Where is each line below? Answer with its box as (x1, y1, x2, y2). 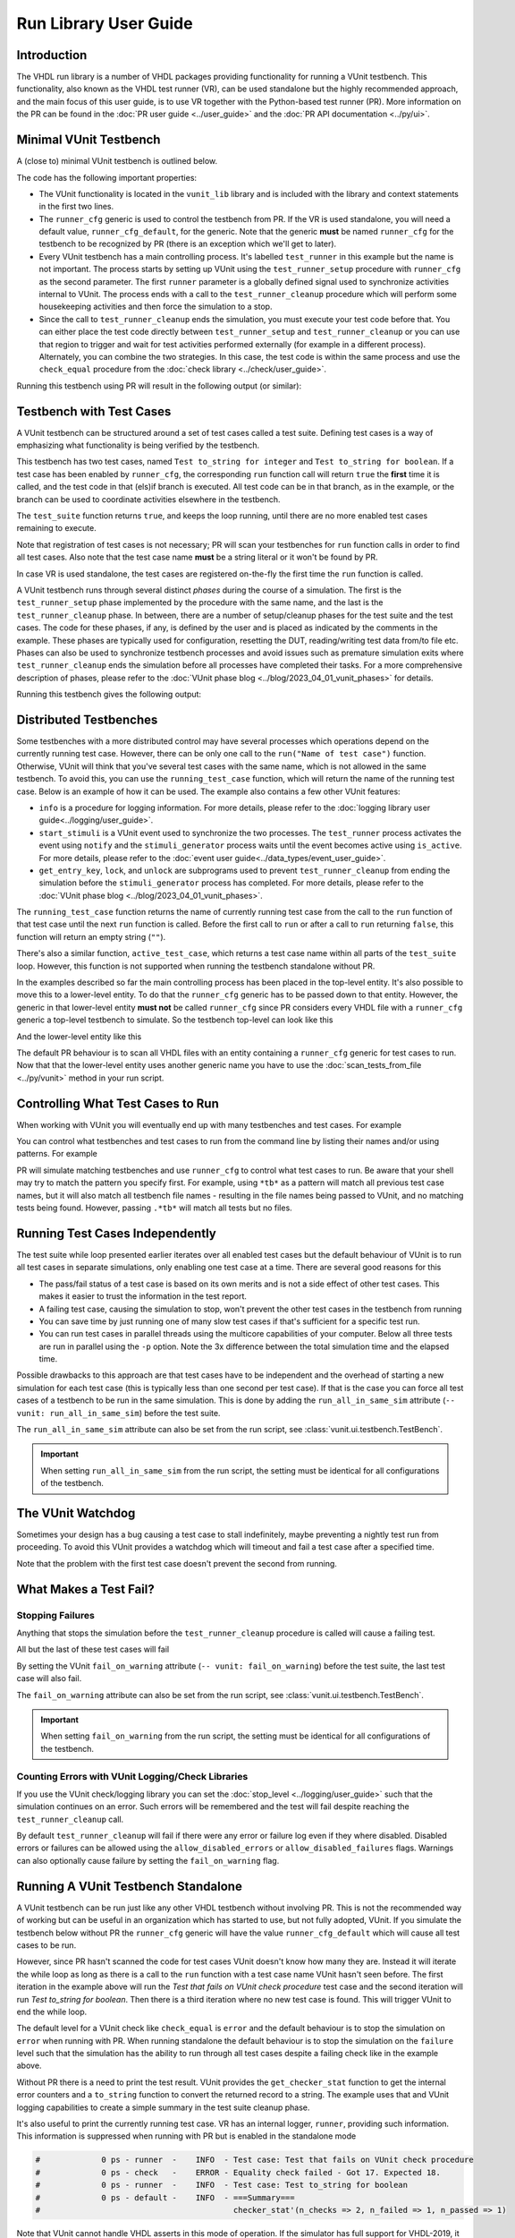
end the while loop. (16, 2006, 88, 2017)
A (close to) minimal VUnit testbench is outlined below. (16, 156, 218, 167)
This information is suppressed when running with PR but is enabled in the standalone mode (16, 2131, 357, 2141)
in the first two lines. (38, 201, 114, 212)
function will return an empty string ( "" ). (16, 931, 166, 942)
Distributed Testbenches (16, 712, 158, 727)
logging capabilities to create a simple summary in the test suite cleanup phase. (16, 2102, 310, 2113)
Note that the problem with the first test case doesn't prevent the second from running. (16, 1558, 337, 1568)
